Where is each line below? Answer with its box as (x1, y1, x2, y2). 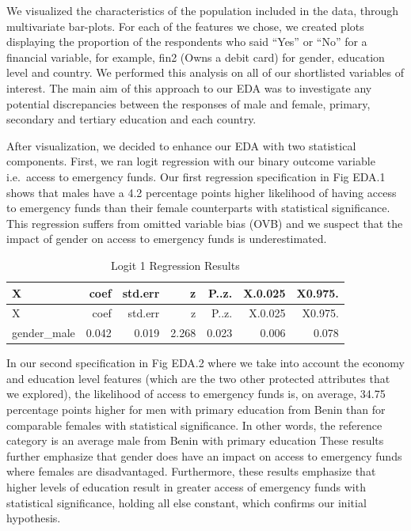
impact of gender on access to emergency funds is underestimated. (6, 230, 327, 247)
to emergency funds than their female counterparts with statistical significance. (6, 199, 390, 216)
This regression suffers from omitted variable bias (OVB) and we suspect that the (6, 214, 403, 231)
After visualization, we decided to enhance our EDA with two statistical (6, 137, 356, 154)
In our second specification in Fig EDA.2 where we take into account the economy (6, 355, 405, 371)
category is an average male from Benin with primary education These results (6, 432, 384, 449)
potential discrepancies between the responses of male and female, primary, (6, 95, 371, 112)
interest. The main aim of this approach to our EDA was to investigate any (6, 79, 372, 96)
